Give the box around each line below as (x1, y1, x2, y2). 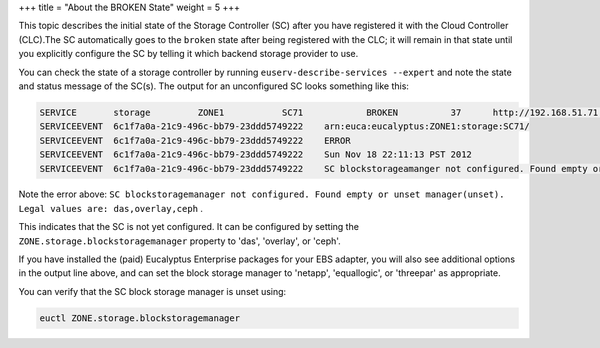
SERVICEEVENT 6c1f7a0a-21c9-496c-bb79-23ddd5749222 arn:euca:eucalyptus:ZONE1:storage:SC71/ (39, 121, 530, 132)
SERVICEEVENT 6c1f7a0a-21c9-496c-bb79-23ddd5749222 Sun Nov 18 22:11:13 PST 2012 (39, 149, 472, 160)
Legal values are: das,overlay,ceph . (18, 202, 204, 214)
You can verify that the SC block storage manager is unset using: (18, 285, 287, 297)
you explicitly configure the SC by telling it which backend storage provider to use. (18, 48, 359, 60)
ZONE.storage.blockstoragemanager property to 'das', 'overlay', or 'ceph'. (18, 235, 342, 247)
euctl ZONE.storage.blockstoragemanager (39, 312, 240, 324)
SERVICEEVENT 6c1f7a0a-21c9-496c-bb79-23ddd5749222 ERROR (39, 135, 351, 146)
